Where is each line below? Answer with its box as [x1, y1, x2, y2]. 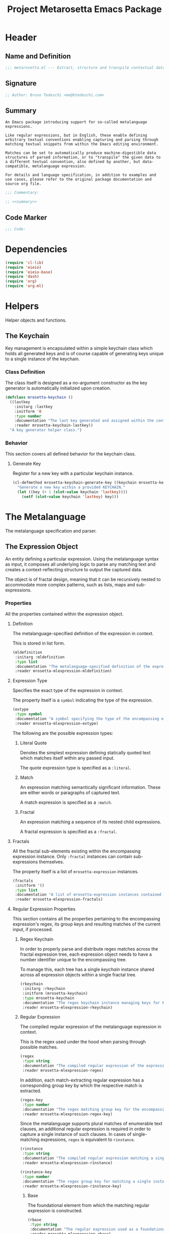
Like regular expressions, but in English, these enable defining [5, 133, 147, 138]
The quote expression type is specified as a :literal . [20, 764, 132, 770]
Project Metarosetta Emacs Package [7, 4, 162, 15]
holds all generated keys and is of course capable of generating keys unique [5, 350, 164, 356]
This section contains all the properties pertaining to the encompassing [12, 916, 160, 922]
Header [5, 32, 37, 43]
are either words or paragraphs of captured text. [20, 789, 121, 796]
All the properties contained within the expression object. [5, 610, 124, 617]
